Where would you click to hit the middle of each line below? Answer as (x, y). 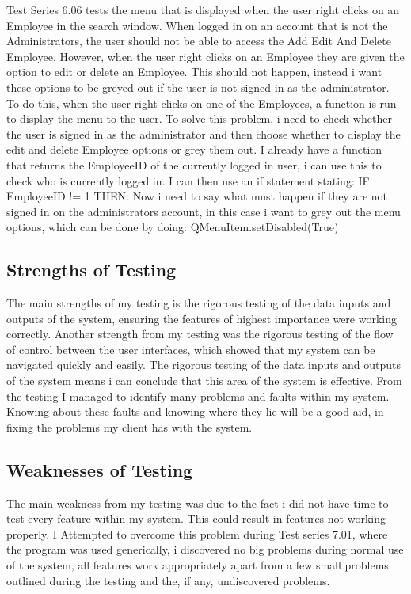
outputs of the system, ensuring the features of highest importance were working (202, 318)
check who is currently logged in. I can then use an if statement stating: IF (188, 180)
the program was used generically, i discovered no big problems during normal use (205, 549)
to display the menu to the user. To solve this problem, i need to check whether (199, 118)
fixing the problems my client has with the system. (129, 426)
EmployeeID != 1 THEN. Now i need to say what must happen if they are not (197, 196)
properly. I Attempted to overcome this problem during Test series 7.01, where (197, 533)
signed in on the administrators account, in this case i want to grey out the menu (204, 211)
